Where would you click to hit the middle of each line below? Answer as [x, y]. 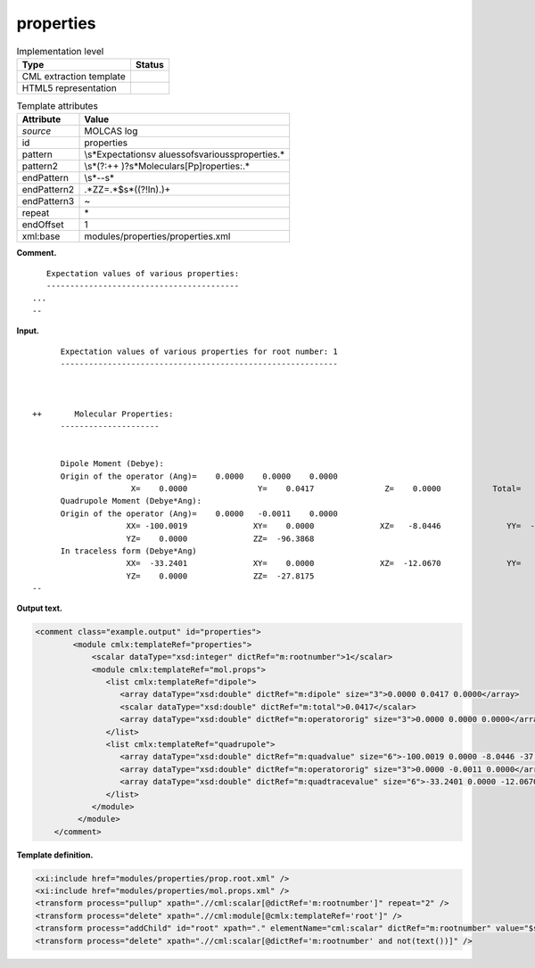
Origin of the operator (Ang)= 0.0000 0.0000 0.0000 [199, 476]
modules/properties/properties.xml [157, 236]
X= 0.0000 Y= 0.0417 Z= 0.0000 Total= [326, 488]
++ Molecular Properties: [103, 414]
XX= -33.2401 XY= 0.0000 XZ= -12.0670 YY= [324, 563]
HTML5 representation [70, 87]
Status [149, 64]
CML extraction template [74, 76]
